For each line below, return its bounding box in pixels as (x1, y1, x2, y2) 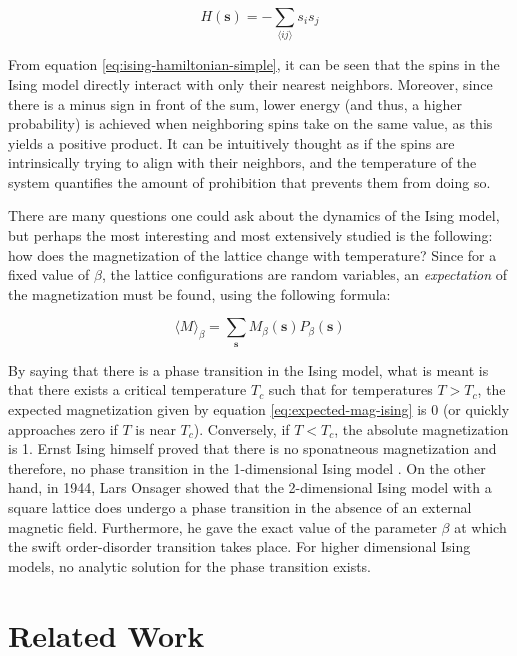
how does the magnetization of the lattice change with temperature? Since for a (8, 244, 497, 265)
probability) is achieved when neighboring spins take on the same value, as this (8, 113, 493, 134)
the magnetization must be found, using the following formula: (8, 283, 391, 304)
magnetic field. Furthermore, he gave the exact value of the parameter (8, 516, 437, 537)
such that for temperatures (268, 379, 433, 400)
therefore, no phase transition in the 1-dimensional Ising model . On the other (8, 457, 486, 478)
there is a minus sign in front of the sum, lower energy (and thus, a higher (8, 93, 463, 114)
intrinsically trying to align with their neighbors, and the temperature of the (8, 152, 477, 173)
